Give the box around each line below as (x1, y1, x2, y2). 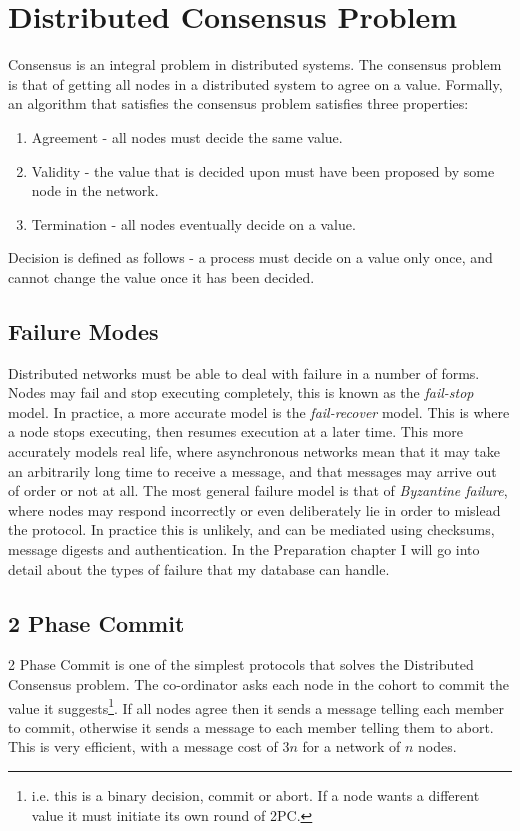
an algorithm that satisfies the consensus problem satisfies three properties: (8, 93, 469, 114)
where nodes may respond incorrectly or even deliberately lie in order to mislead (8, 499, 501, 520)
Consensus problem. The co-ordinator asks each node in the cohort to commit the (8, 674, 510, 694)
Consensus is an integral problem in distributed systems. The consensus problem (8, 54, 502, 75)
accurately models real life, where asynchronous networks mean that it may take (8, 441, 501, 462)
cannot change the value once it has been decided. (8, 266, 315, 287)
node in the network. (31, 180, 159, 201)
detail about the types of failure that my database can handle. (8, 558, 390, 579)
